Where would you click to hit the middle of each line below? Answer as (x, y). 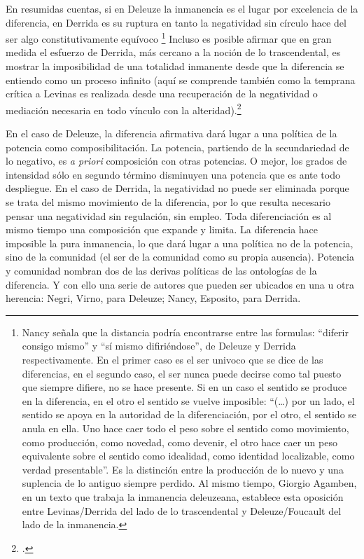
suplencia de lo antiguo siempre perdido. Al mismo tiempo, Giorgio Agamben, (189, 483)
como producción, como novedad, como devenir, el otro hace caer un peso (180, 442)
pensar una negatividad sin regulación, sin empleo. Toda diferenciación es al (169, 215)
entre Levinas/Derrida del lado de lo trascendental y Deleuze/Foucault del (182, 510)
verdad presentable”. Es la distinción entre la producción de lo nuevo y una (183, 469)
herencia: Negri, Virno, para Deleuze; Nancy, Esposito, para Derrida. (153, 298)
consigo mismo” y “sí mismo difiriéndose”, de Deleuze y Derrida (159, 346)
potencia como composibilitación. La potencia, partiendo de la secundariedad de (177, 147)
